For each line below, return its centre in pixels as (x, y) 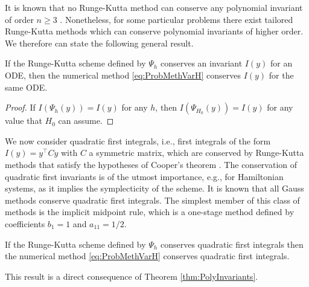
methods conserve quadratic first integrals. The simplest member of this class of (152, 200)
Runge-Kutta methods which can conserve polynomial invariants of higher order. (154, 31)
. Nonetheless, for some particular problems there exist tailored (177, 19)
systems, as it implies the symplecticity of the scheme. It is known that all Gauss (154, 188)
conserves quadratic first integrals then (232, 244)
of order (19, 19)
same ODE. (26, 87)
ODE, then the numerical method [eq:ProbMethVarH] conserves (123, 75)
